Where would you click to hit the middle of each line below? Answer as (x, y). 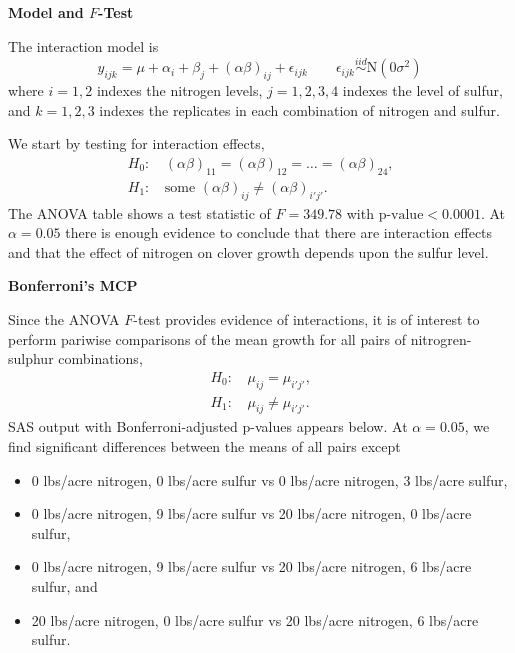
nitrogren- (441, 338)
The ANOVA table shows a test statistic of (139, 212)
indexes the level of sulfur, (422, 90)
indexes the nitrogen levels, (179, 90)
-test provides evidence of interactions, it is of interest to (306, 319)
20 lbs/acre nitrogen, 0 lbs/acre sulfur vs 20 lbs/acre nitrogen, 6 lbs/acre (255, 619)
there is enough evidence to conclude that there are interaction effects (279, 232)
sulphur (31, 358)
